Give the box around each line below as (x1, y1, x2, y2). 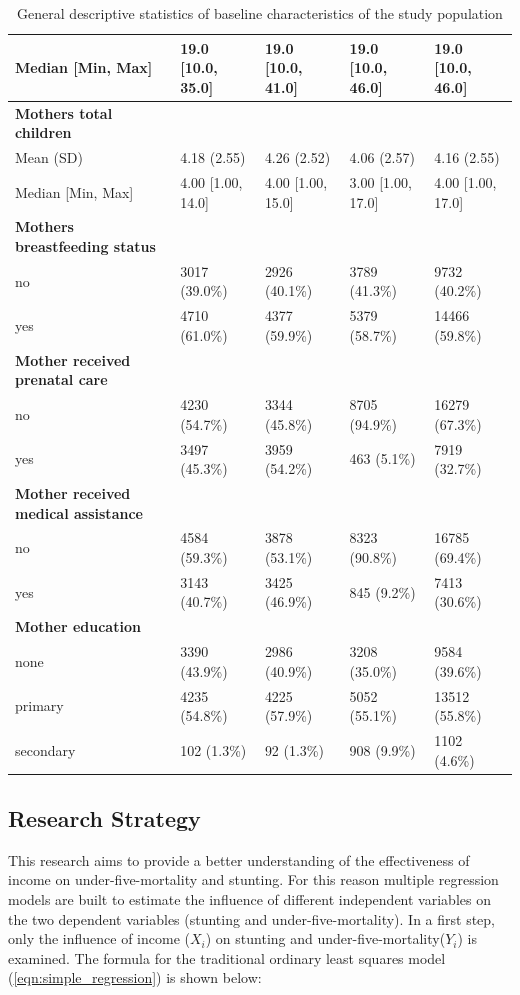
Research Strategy (8, 803, 201, 834)
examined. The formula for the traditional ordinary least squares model (8, 947, 446, 968)
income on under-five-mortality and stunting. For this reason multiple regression (8, 869, 499, 890)
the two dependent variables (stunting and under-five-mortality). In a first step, (8, 908, 495, 929)
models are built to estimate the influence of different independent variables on (8, 889, 491, 910)
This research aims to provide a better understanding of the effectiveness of (8, 849, 470, 870)
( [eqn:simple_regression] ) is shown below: (8, 967, 262, 988)
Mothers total (15, 102, 113, 123)
